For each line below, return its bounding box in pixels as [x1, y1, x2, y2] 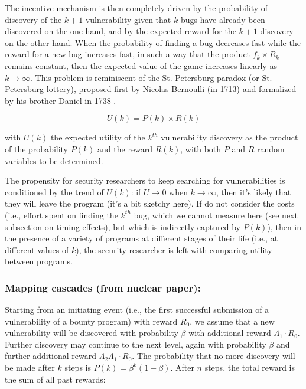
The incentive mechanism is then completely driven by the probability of [5, 2, 268, 14]
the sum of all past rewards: [5, 372, 106, 385]
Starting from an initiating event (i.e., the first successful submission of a [5, 303, 269, 316]
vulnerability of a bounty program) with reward [5, 315, 178, 327]
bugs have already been [180, 13, 265, 25]
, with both [180, 142, 222, 155]
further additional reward [5, 349, 96, 362]
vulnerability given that [85, 13, 171, 25]
